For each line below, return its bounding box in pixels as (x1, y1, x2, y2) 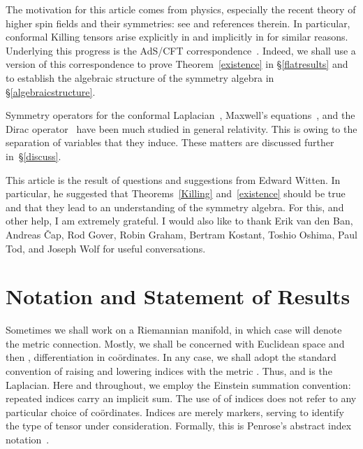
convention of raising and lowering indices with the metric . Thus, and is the (6, 364, 332, 378)
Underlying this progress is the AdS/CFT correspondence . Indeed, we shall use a (6, 43, 356, 57)
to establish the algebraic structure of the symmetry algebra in (6, 70, 274, 85)
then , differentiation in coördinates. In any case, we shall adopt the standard (6, 350, 336, 364)
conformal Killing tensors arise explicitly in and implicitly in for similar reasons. (6, 29, 348, 44)
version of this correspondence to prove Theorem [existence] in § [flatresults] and (6, 57, 348, 71)
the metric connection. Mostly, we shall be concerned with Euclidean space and (6, 336, 345, 350)
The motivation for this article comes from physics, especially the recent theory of (6, 2, 356, 16)
